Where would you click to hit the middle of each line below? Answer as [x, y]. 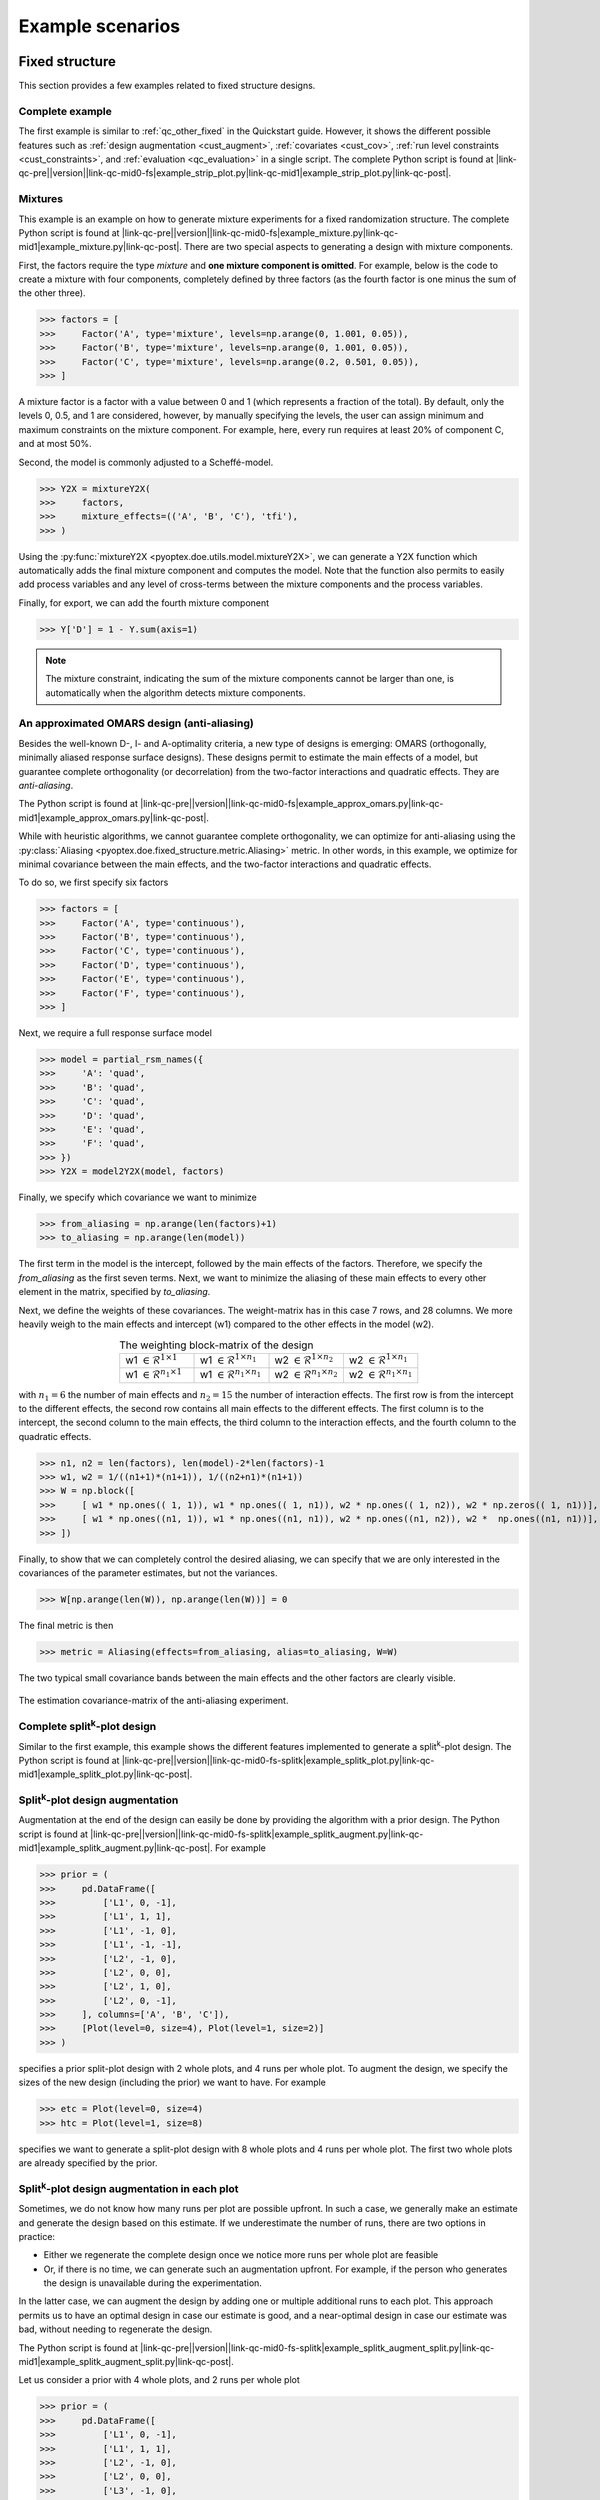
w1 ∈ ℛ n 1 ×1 [153, 1374]
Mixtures [41, 199]
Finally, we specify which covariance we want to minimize [137, 1197]
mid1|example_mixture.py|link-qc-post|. [100, 247]
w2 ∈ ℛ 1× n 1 [378, 1359]
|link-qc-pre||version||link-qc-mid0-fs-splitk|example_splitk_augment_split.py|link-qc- [317, 2347]
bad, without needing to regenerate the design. [115, 2329]
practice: [36, 2236]
